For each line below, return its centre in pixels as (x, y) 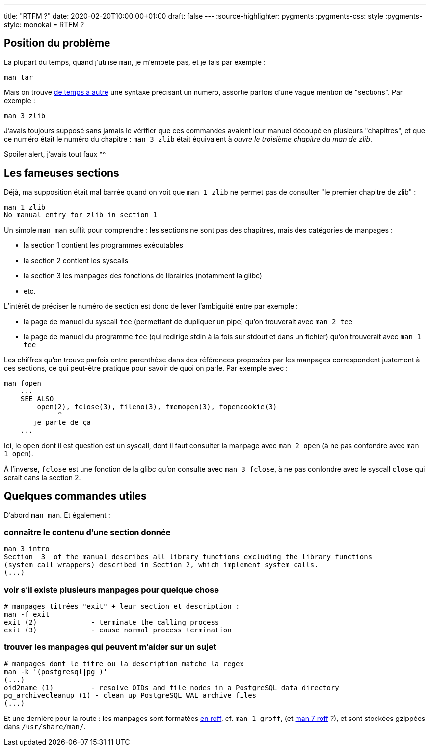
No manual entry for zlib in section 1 (81, 215)
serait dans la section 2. (42, 477)
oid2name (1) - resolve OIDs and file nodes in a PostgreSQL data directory (172, 687)
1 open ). (19, 453)
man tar (19, 77)
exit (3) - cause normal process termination (118, 630)
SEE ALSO (37, 399)
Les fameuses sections (62, 173)
